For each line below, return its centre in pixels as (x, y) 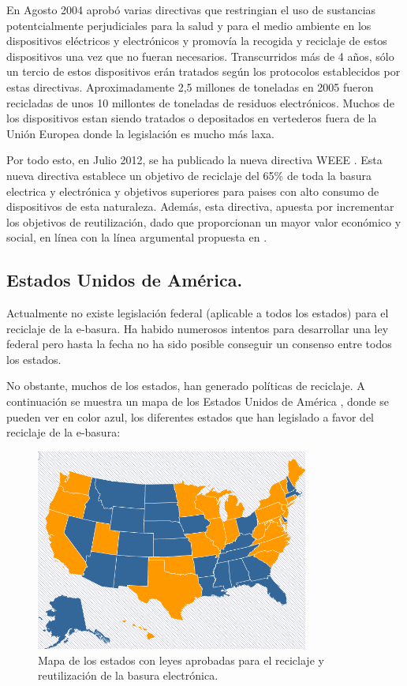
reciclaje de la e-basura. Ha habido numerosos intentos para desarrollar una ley (198, 328)
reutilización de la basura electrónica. (128, 675)
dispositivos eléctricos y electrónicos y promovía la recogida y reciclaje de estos (197, 41)
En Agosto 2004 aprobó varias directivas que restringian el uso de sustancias (191, 9)
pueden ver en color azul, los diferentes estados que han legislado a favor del (190, 416)
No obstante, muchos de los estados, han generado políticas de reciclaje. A (186, 386)
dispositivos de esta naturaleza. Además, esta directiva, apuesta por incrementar (200, 206)
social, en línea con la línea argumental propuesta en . (137, 237)
